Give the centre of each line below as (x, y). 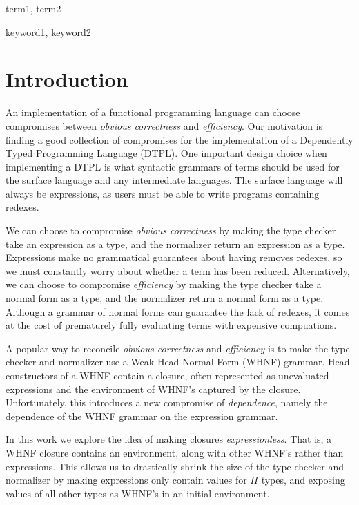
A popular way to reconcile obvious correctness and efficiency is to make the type (178, 348)
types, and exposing (303, 480)
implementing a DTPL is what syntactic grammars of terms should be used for (173, 166)
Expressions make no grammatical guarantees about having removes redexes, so (174, 257)
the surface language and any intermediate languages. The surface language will (174, 180)
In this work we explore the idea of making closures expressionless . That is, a (169, 439)
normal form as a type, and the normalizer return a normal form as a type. (165, 298)
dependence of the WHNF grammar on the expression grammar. (142, 416)
